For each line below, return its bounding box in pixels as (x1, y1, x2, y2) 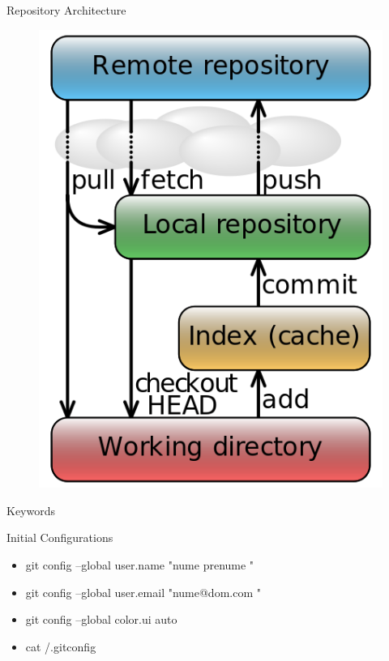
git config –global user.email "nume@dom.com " (25, 583, 261, 600)
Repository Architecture (6, 2, 126, 18)
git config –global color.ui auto (25, 611, 177, 628)
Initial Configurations (6, 529, 113, 546)
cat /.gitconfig (25, 638, 96, 655)
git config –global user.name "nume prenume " (25, 557, 254, 574)
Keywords (6, 501, 56, 518)
